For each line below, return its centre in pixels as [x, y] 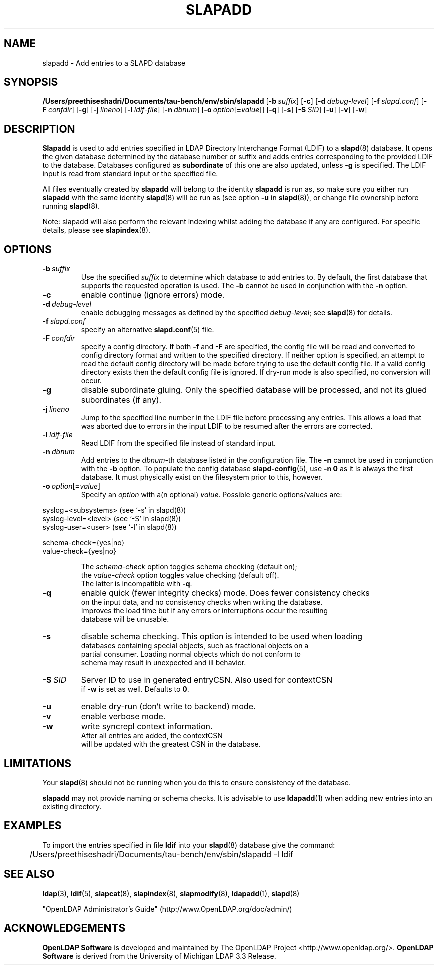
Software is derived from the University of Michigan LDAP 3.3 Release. [159, 956]
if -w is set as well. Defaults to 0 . [135, 689]
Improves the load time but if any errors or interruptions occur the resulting [205, 611]
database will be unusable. [125, 619]
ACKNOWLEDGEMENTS [65, 928]
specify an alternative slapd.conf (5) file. [148, 330]
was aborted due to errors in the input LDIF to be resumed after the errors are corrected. [227, 426]
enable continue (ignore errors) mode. [153, 295]
